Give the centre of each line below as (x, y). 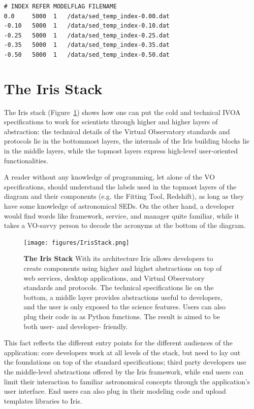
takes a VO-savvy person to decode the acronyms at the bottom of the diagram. (125, 225)
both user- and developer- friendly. (76, 326)
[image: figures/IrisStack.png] (77, 242)
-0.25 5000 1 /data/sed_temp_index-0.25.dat (87, 35)
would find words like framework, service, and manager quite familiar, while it (122, 215)
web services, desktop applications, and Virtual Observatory (114, 278)
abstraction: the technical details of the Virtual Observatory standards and (117, 131)
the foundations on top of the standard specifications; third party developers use (125, 362)
